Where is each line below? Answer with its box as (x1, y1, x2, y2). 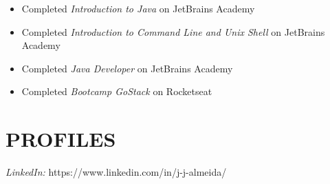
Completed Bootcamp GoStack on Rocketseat (21, 84, 212, 99)
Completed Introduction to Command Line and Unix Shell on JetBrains (21, 24, 325, 39)
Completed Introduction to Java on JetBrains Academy (21, 1, 255, 15)
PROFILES (5, 125, 116, 153)
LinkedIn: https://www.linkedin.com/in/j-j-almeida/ (5, 165, 227, 179)
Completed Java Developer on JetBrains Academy (21, 61, 233, 75)
